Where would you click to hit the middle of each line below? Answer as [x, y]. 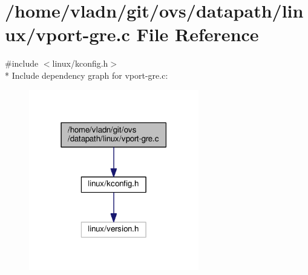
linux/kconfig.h [80, 63]
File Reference [198, 34]
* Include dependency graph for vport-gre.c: [87, 75]
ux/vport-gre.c [67, 34]
